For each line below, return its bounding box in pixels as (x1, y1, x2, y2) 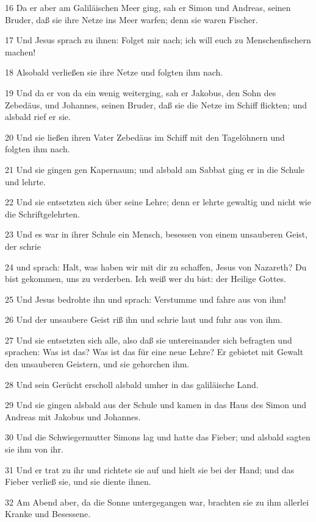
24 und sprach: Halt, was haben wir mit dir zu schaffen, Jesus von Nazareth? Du (5, 260, 307, 273)
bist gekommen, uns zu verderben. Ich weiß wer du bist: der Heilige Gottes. (5, 272, 286, 285)
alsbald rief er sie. (5, 110, 71, 123)
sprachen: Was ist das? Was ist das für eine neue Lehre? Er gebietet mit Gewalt (5, 345, 304, 358)
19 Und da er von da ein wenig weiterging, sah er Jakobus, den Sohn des (5, 86, 276, 99)
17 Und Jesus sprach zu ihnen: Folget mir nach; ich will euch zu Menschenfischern (5, 34, 311, 46)
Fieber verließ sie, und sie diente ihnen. (5, 475, 151, 488)
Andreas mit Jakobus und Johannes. (5, 410, 141, 423)
